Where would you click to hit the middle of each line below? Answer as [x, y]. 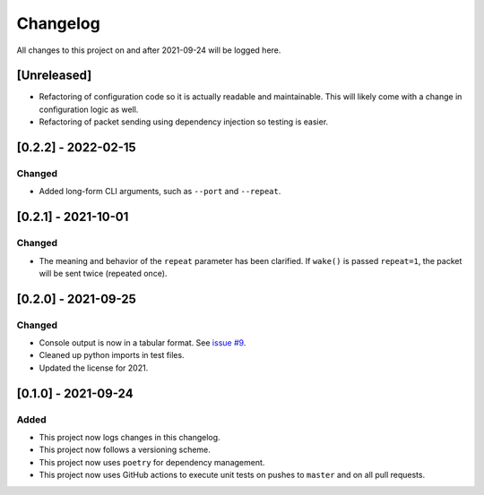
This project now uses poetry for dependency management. [152, 462]
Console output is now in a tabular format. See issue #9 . [143, 343]
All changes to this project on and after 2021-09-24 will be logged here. [149, 50]
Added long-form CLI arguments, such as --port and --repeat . [160, 192]
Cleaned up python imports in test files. [112, 355]
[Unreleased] [54, 76]
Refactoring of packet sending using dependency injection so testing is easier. [184, 122]
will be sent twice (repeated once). [103, 273]
